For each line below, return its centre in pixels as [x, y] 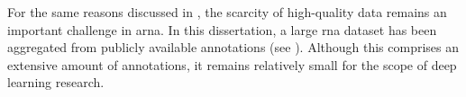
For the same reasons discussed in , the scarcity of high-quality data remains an [227, 12]
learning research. [56, 82]
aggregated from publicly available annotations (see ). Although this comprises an [233, 47]
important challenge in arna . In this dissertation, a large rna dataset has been [222, 29]
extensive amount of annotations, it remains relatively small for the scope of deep [232, 64]
